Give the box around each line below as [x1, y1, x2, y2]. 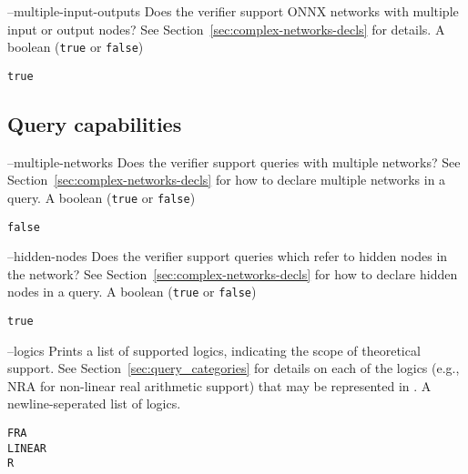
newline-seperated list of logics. [7, 394, 181, 413]
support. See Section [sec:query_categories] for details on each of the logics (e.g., [7, 358, 460, 378]
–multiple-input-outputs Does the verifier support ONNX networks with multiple [7, 2, 459, 20]
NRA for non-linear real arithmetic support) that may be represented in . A [7, 376, 432, 395]
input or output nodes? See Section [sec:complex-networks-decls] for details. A [7, 19, 445, 38]
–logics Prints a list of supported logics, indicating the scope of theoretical [7, 340, 421, 359]
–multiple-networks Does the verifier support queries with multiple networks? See [7, 152, 461, 171]
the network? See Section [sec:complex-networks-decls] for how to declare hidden [7, 264, 458, 283]
